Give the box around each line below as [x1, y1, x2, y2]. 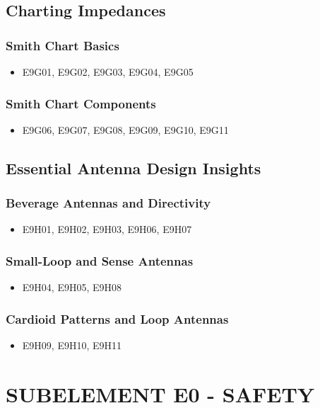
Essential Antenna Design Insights [6, 157, 261, 178]
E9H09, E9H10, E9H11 [22, 338, 122, 353]
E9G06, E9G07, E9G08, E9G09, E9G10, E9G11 [22, 122, 229, 137]
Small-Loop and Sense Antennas [6, 251, 194, 269]
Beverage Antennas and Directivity [6, 194, 211, 212]
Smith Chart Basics [6, 36, 119, 54]
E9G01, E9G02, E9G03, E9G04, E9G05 [22, 64, 194, 79]
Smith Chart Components [6, 94, 156, 112]
